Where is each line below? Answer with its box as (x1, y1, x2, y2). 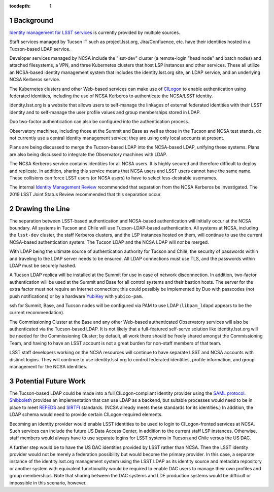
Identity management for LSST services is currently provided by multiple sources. (9, 29, 180, 35)
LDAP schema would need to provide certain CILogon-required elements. (9, 411, 163, 418)
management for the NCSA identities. (9, 364, 87, 370)
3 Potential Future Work (9, 376, 86, 385)
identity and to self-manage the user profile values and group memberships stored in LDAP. (9, 109, 201, 115)
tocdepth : (9, 3, 31, 9)
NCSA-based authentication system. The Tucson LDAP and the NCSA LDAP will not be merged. (9, 239, 209, 245)
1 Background (9, 16, 53, 25)
